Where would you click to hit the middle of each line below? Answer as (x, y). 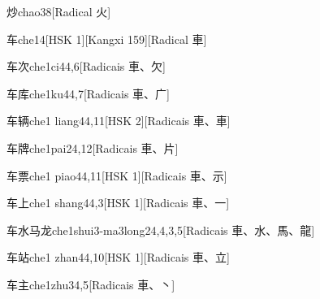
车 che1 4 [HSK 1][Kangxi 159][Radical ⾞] (107, 39)
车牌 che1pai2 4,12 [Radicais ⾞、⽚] (93, 147)
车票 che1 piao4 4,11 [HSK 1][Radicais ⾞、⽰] (117, 175)
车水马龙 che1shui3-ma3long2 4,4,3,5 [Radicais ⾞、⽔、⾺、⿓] (161, 230)
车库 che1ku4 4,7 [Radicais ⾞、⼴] (88, 93)
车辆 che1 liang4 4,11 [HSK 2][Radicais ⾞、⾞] (119, 121)
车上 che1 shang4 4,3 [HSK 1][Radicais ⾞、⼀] (118, 203)
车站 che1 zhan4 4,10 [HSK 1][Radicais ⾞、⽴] (118, 257)
